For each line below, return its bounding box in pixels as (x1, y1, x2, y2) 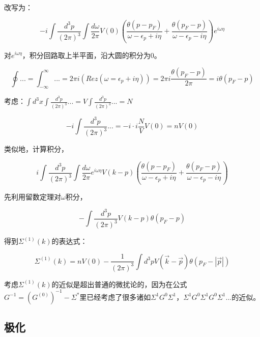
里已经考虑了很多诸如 (79, 291, 151, 302)
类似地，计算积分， (4, 144, 68, 154)
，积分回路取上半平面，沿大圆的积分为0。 (22, 49, 161, 60)
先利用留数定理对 (4, 191, 61, 202)
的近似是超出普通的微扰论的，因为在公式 (51, 278, 187, 289)
